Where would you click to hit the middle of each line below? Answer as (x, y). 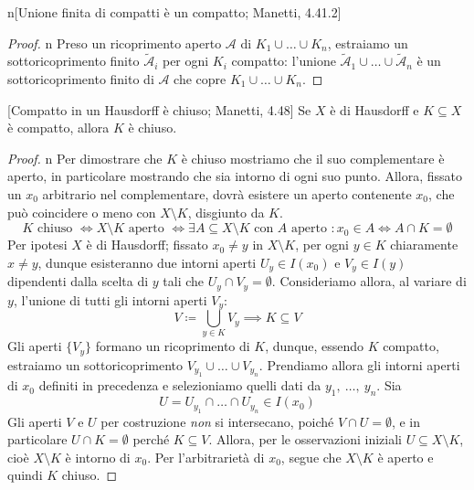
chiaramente (424, 245)
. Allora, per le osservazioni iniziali (305, 439)
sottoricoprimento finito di (81, 79)
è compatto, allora (58, 128)
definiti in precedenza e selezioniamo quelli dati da (180, 385)
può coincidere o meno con (82, 212)
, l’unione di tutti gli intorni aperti (110, 299)
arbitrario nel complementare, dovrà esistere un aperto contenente (227, 193)
